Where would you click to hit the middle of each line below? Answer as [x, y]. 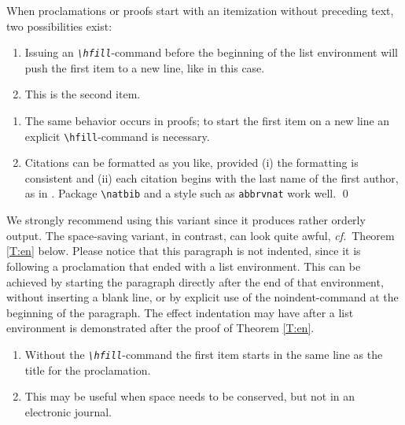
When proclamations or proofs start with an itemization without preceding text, [200, 10]
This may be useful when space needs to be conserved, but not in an [190, 396]
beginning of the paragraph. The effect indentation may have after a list [180, 312]
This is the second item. [83, 94]
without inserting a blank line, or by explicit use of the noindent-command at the [202, 297]
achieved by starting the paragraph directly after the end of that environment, [195, 281]
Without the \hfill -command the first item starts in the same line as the [204, 354]
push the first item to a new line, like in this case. [145, 67]
